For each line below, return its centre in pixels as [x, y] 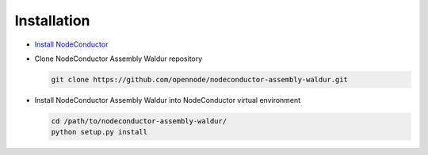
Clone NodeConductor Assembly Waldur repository [118, 59]
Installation [52, 21]
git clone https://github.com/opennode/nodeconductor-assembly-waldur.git [200, 79]
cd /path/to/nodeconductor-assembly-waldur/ [139, 121]
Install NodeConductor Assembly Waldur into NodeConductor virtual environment [168, 100]
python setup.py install [99, 132]
